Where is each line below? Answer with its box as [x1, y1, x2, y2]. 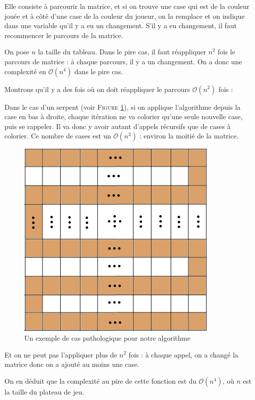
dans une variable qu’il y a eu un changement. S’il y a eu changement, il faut [4, 20, 237, 31]
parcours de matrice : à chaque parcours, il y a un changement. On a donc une [4, 56, 242, 66]
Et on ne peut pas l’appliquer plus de [4, 349, 117, 359]
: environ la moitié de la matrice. [139, 131, 239, 141]
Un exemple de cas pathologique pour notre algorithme [24, 332, 190, 343]
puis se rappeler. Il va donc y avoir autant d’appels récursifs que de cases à [4, 121, 231, 131]
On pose [4, 46, 30, 57]
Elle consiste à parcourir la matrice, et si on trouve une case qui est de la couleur [4, 1, 250, 11]
